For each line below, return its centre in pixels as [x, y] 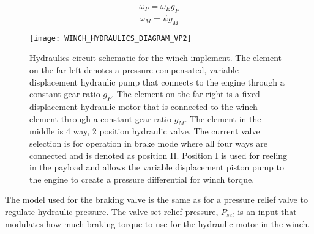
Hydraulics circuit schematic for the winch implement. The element [156, 58]
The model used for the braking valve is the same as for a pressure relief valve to [156, 199]
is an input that [267, 211]
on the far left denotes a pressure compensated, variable [134, 70]
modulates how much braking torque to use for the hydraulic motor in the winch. [158, 223]
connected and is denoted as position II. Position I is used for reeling [159, 155]
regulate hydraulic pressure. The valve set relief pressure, [112, 211]
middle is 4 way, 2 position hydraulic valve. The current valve [145, 131]
